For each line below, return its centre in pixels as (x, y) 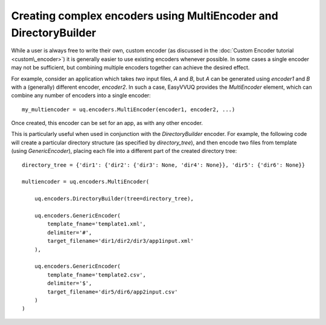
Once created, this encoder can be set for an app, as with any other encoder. (107, 123)
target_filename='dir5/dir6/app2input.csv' (113, 292)
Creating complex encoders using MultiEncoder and (145, 16)
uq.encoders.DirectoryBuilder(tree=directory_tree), (114, 199)
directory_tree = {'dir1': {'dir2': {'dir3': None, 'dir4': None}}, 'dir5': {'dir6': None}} (164, 165)
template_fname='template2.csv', (97, 275)
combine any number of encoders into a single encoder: (81, 95)
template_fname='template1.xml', (97, 224)
